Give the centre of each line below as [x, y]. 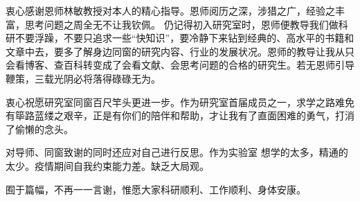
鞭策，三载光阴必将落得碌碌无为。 [83, 78]
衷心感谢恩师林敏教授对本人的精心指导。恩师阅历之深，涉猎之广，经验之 [170, 10]
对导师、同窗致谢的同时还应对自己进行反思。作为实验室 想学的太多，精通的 [177, 152]
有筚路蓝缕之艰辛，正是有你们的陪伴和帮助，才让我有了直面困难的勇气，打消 [180, 115]
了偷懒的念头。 [39, 129]
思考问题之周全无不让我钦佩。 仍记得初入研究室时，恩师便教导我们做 [181, 24]
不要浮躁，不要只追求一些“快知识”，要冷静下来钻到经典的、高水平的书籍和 [184, 38]
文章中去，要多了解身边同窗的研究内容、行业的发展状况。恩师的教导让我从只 [180, 51]
